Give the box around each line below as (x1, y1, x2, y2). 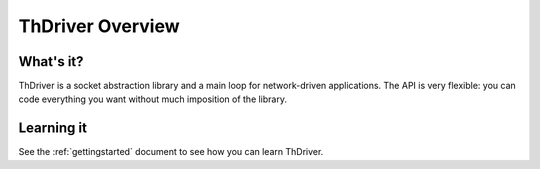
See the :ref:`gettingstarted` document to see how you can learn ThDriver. (18, 146, 324, 158)
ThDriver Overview (18, 15, 180, 37)
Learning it (18, 120, 87, 137)
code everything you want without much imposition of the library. (18, 93, 287, 105)
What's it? (18, 53, 84, 70)
